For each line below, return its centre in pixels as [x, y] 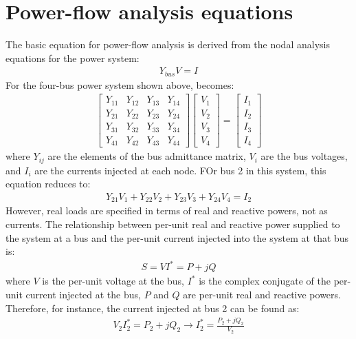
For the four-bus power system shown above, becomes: [120, 84]
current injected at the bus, [83, 294]
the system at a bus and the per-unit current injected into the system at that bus [177, 237]
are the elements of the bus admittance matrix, [147, 156]
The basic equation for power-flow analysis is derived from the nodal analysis [168, 44]
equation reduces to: [48, 184]
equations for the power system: [73, 58]
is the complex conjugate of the [265, 281]
